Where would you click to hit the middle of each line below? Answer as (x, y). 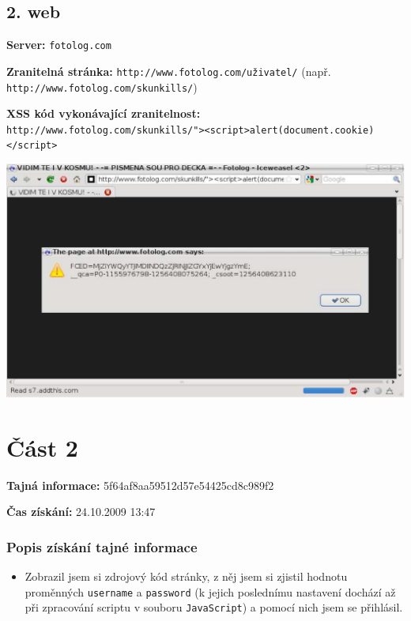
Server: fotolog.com (59, 45)
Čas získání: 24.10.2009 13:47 (81, 512)
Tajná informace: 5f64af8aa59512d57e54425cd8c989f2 (140, 485)
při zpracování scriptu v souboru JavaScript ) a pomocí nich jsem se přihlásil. (214, 607)
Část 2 (42, 447)
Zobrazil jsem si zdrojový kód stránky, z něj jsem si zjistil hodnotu (186, 576)
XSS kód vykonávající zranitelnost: (104, 113)
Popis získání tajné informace (102, 546)
